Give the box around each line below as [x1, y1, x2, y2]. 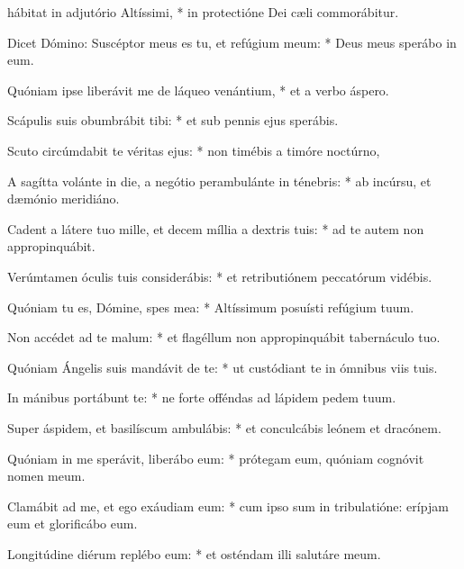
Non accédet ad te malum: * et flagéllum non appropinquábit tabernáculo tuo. [7, 328, 441, 347]
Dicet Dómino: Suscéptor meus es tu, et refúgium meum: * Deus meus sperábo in [7, 32, 457, 51]
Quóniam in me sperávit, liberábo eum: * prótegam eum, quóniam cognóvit [7, 448, 424, 467]
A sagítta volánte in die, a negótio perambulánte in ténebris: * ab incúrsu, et [7, 171, 432, 190]
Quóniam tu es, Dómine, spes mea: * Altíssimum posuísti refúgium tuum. [7, 297, 414, 316]
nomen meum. [7, 466, 86, 485]
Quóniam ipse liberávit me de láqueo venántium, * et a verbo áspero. [7, 80, 389, 99]
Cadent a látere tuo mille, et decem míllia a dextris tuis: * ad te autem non [7, 219, 424, 238]
